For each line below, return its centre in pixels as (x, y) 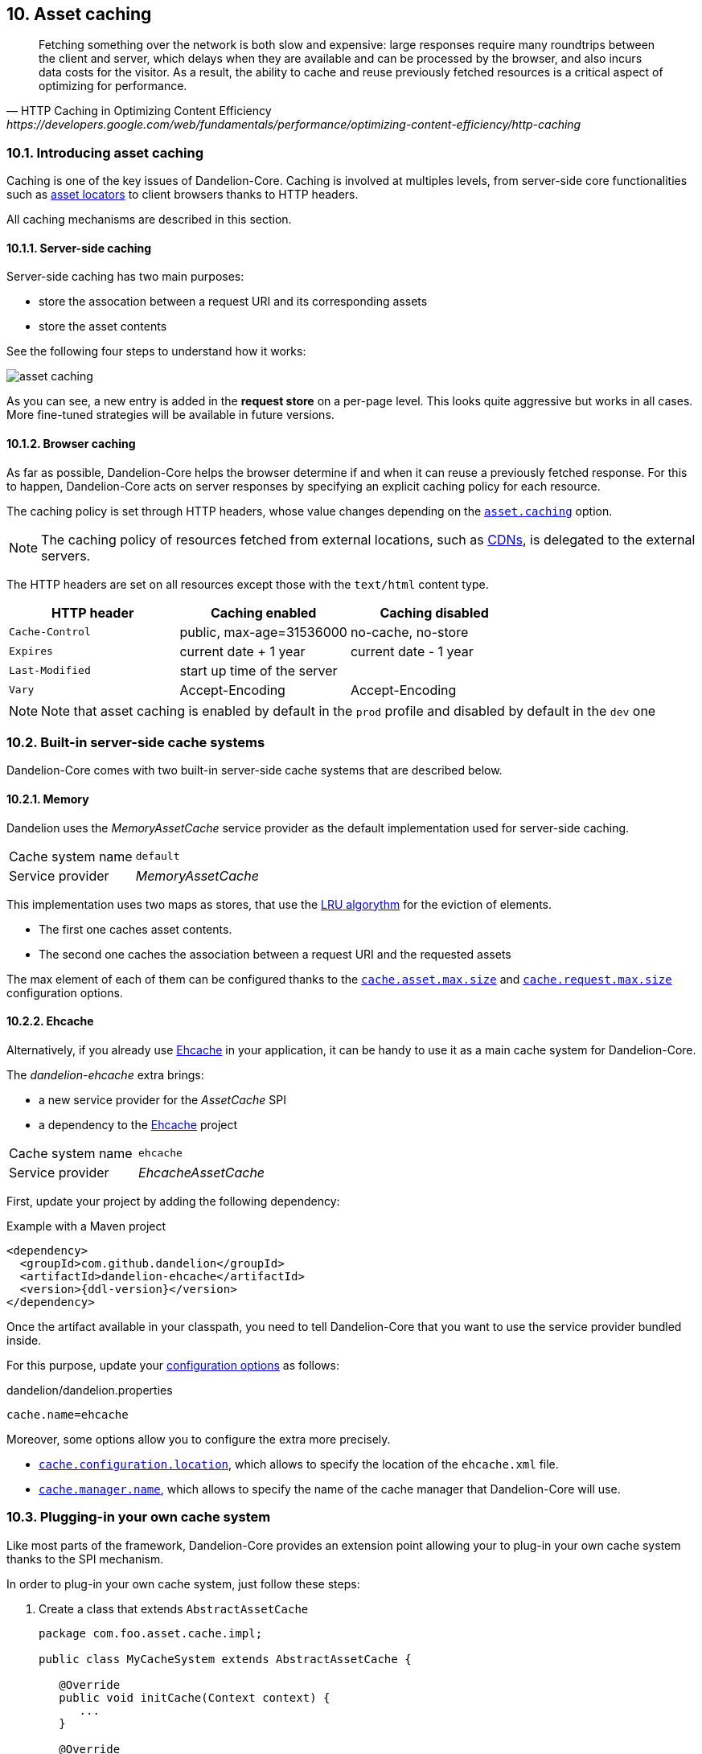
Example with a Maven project (86, 1226)
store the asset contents (103, 327)
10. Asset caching (79, 14)
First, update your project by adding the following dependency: (173, 1201)
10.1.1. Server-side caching (79, 248)
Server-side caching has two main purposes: (125, 277)
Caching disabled (434, 612)
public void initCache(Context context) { (195, 1697)
